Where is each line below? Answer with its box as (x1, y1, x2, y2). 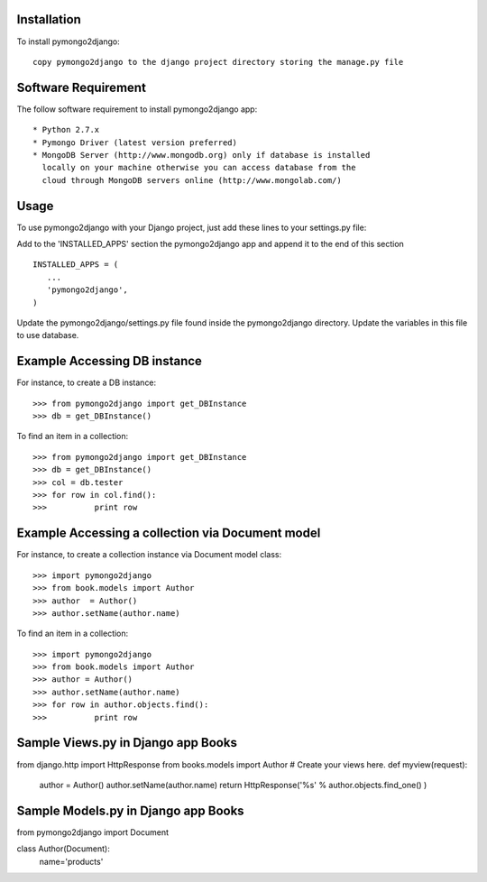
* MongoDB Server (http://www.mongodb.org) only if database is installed (32, 150, 371, 160)
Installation (16, 12, 81, 27)
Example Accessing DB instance (16, 354, 203, 369)
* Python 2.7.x (32, 124, 100, 135)
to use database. (16, 330, 79, 341)
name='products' (39, 856, 104, 867)
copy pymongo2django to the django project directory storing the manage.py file (32, 57, 404, 67)
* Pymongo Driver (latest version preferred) (32, 137, 238, 148)
